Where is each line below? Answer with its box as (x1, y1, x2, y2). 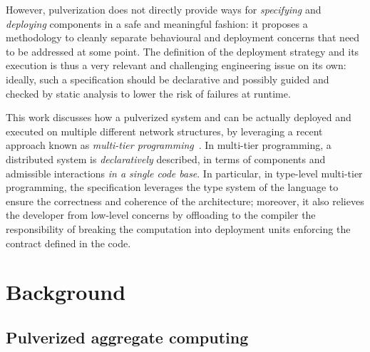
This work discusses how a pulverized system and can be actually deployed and (6, 110, 351, 125)
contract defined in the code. (6, 235, 131, 250)
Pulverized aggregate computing (6, 326, 249, 348)
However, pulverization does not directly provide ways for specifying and (6, 2, 322, 16)
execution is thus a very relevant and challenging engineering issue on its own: (6, 58, 346, 73)
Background (6, 277, 126, 306)
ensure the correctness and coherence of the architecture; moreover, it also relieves (6, 193, 364, 208)
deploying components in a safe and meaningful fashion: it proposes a (6, 16, 308, 31)
